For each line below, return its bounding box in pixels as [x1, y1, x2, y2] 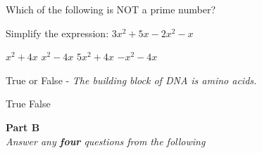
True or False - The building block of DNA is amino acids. [6, 72, 257, 87]
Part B [6, 119, 40, 134]
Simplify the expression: [6, 25, 109, 40]
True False [6, 96, 51, 111]
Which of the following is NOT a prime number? [6, 2, 216, 16]
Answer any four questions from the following [6, 133, 206, 148]
